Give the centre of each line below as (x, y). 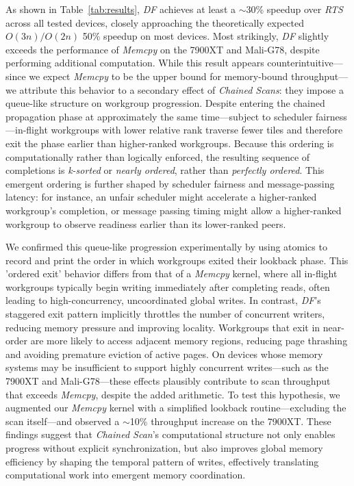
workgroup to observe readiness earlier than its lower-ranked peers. (146, 223)
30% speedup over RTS (294, 9)
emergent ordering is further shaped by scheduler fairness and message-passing (170, 183)
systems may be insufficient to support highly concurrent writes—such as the (167, 367)
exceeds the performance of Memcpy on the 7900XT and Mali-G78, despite (163, 49)
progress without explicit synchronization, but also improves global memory (164, 448)
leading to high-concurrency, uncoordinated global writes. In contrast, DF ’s (163, 300)
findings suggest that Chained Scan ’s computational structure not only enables (170, 434)
